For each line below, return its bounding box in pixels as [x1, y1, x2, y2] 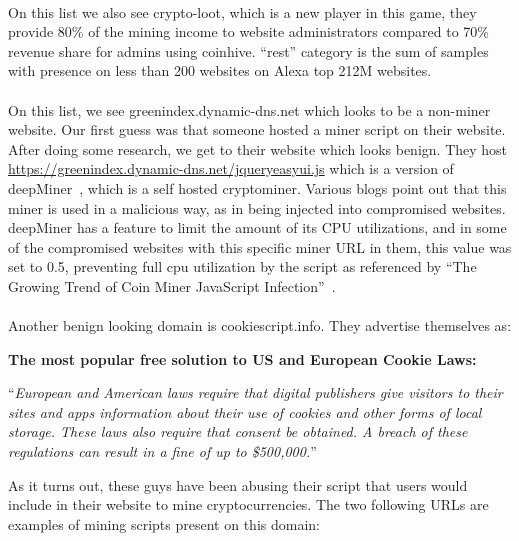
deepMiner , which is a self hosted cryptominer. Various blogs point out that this [8, 177, 507, 198]
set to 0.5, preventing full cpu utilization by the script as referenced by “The [8, 256, 477, 277]
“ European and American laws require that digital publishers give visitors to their [8, 382, 503, 403]
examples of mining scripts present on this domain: [8, 513, 320, 534]
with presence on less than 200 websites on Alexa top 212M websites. [8, 60, 432, 81]
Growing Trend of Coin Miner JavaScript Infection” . [8, 275, 336, 296]
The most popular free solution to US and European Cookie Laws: [8, 348, 477, 369]
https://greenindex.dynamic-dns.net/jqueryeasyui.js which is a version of [8, 158, 454, 179]
